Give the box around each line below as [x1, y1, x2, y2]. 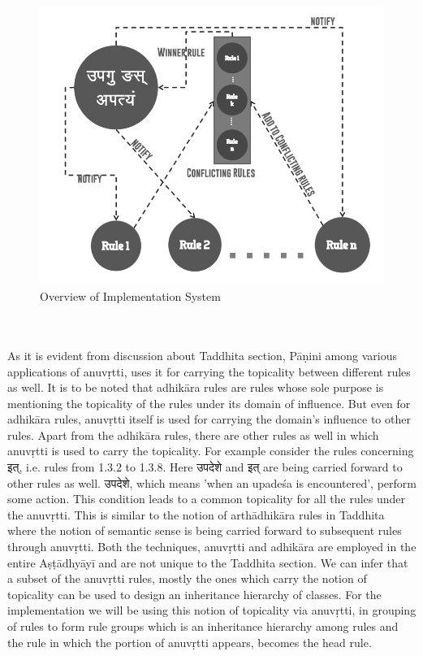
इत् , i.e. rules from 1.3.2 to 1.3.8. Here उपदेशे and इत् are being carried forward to [7, 458, 403, 476]
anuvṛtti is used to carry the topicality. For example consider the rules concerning [7, 442, 414, 459]
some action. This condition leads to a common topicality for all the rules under [7, 490, 406, 507]
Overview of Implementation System [40, 288, 221, 305]
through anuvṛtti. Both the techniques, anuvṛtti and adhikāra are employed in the [7, 538, 417, 555]
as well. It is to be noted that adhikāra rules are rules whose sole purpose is [7, 379, 384, 396]
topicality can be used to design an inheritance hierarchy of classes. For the [7, 585, 382, 602]
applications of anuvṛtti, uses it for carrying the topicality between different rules [7, 363, 411, 380]
